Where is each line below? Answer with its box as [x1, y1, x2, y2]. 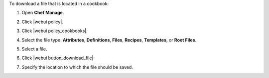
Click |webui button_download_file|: [21, 55, 95, 61]
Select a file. [21, 46, 47, 52]
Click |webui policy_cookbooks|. [21, 28, 88, 34]
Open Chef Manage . [21, 10, 64, 16]
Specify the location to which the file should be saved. [21, 64, 133, 70]
